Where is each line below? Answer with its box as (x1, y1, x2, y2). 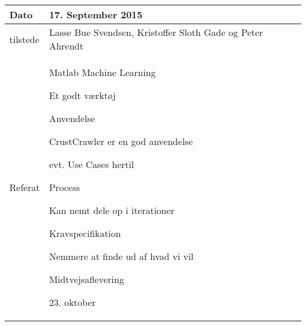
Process (49, 180, 80, 194)
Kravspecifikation (49, 226, 121, 240)
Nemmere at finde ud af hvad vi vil (49, 249, 194, 263)
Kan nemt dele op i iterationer (49, 203, 175, 217)
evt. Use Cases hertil (49, 157, 134, 171)
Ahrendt (49, 39, 84, 52)
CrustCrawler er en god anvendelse (49, 134, 193, 148)
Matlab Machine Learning (49, 65, 156, 79)
